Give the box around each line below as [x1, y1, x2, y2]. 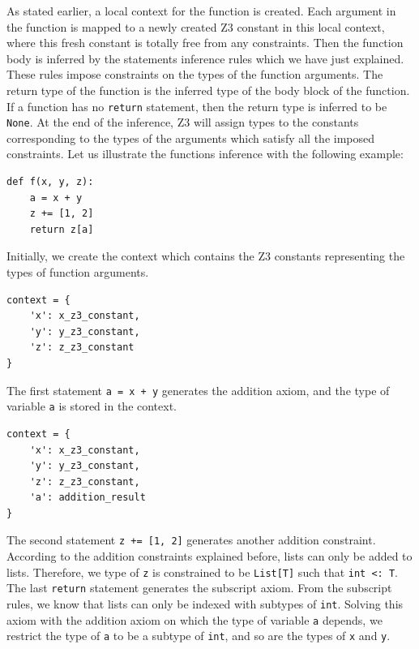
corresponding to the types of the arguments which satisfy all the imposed [6, 129, 375, 146]
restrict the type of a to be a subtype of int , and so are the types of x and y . [6, 627, 391, 644]
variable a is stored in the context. [6, 398, 177, 415]
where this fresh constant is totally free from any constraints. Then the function [6, 34, 404, 51]
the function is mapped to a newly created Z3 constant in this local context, [6, 18, 385, 35]
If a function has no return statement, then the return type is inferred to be [6, 97, 387, 114]
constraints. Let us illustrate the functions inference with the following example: [6, 145, 404, 162]
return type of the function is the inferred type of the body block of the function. [6, 81, 410, 98]
